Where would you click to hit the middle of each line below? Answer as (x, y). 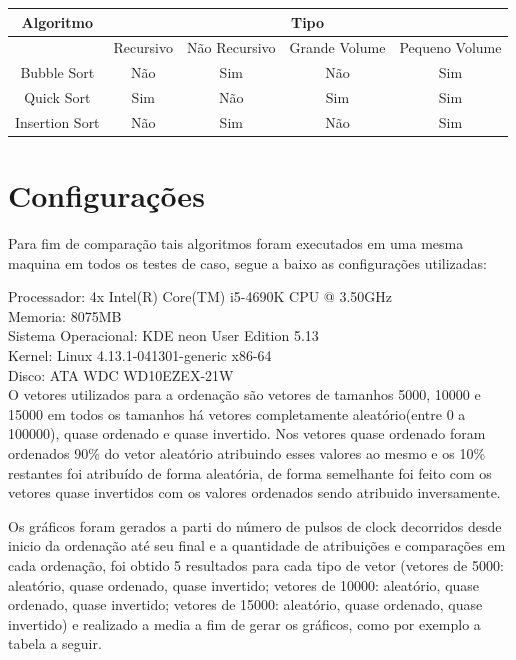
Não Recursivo (231, 47)
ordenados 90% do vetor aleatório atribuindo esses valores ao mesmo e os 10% (247, 453)
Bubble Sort (57, 72)
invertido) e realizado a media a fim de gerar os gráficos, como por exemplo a (244, 623)
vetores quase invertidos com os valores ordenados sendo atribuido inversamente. (254, 492)
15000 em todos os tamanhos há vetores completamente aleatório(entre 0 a (237, 413)
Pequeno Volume (450, 47)
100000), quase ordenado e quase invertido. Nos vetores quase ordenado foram (247, 433)
